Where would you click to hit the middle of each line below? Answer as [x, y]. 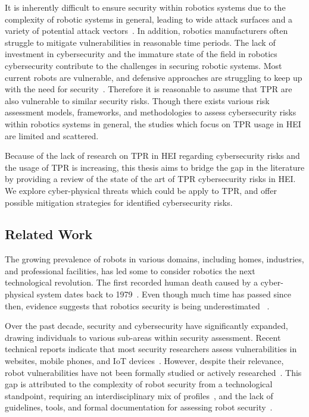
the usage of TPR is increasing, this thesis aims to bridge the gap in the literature [155, 167]
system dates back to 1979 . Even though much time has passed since [164, 294]
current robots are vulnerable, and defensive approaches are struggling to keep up [154, 77]
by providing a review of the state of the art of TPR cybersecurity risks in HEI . [150, 179]
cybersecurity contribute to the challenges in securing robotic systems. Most [143, 65]
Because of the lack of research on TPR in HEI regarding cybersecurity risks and [152, 156]
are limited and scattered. [52, 135]
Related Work [49, 234]
